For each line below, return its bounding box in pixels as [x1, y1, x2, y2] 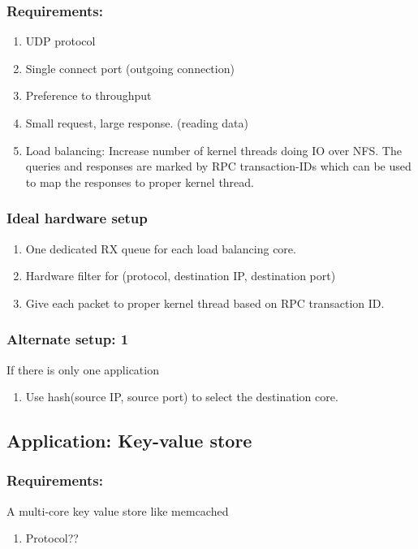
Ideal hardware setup [6, 208, 148, 228]
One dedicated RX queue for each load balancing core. [25, 240, 296, 257]
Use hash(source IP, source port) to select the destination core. [25, 388, 338, 405]
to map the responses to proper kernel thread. [25, 173, 254, 190]
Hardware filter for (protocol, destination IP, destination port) [25, 267, 336, 284]
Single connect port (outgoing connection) [25, 59, 235, 76]
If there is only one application [6, 361, 159, 378]
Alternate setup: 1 [6, 329, 129, 349]
